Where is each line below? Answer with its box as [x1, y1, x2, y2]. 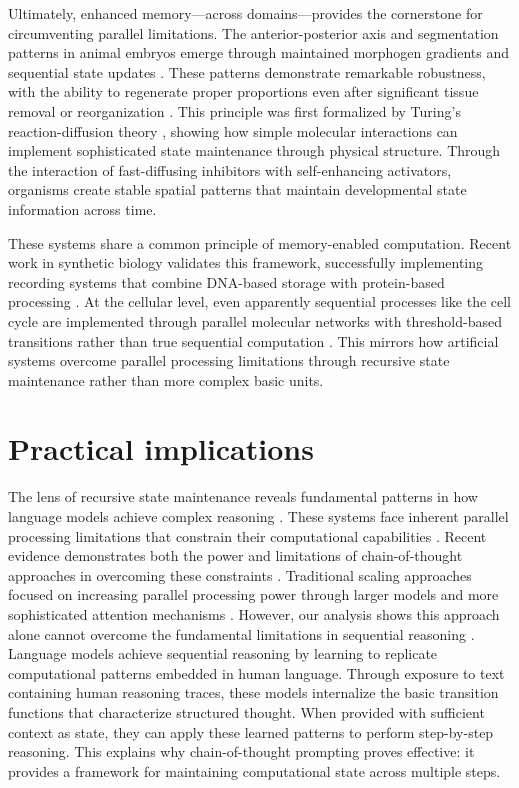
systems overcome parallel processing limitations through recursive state [8, 350, 450, 371]
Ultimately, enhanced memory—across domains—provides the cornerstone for [8, 3, 483, 23]
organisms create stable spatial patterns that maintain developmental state [8, 179, 467, 200]
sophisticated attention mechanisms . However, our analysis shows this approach [8, 603, 500, 624]
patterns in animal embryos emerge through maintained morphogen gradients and [8, 42, 509, 63]
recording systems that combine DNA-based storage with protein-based [8, 271, 445, 292]
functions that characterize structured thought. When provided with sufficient [8, 701, 485, 722]
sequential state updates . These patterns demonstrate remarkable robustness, [8, 61, 486, 82]
